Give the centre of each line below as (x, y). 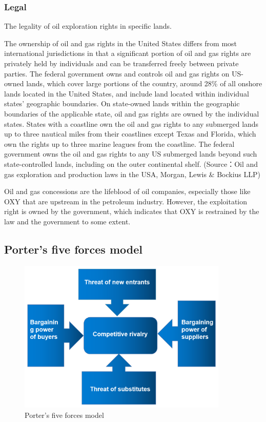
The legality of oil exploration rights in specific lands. (88, 26)
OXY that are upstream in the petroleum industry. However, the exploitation (126, 201)
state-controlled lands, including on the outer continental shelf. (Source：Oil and (131, 164)
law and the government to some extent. (67, 221)
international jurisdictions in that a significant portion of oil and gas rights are (128, 53)
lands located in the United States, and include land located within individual (127, 93)
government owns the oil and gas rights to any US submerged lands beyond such (131, 154)
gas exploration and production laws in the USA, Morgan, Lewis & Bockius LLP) (132, 174)
